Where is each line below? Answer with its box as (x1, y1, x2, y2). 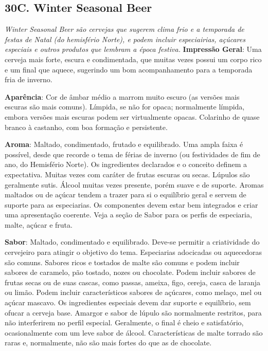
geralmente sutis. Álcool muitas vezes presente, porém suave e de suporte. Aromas (5, 179, 264, 190)
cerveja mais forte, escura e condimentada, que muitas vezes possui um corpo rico (5, 53, 262, 64)
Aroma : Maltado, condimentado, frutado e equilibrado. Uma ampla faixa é (5, 139, 243, 150)
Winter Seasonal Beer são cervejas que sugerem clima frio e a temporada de (5, 24, 244, 34)
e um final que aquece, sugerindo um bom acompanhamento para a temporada (5, 64, 253, 75)
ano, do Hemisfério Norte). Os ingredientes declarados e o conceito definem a (5, 159, 247, 170)
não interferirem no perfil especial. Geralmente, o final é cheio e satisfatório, (5, 317, 244, 328)
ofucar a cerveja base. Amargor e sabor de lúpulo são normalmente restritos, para (5, 307, 262, 318)
